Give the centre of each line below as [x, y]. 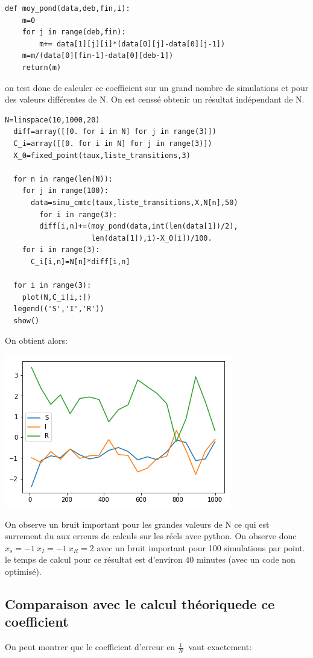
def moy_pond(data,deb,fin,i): [68, 8]
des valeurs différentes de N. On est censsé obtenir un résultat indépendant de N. [155, 99]
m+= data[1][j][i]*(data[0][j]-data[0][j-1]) [132, 44]
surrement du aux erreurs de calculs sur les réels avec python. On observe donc [151, 536]
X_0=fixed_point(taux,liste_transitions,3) [102, 155]
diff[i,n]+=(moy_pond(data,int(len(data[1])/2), [139, 226]
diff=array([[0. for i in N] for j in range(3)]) [115, 132]
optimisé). [23, 571]
